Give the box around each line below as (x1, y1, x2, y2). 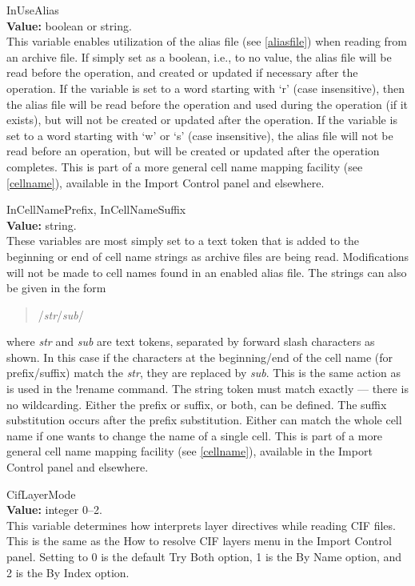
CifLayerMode (6, 485, 76, 502)
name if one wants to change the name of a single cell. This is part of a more (6, 427, 383, 444)
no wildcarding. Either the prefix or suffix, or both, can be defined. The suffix (6, 395, 387, 412)
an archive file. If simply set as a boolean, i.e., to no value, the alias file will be (6, 48, 392, 65)
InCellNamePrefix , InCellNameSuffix (6, 201, 186, 218)
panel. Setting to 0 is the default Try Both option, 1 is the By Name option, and (6, 548, 402, 564)
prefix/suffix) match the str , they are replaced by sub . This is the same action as (6, 364, 401, 381)
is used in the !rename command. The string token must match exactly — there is (6, 380, 409, 397)
